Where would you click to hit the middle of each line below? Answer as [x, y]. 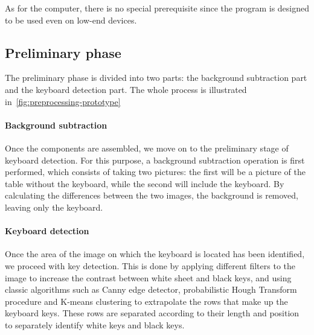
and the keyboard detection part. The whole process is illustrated [126, 89]
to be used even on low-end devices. [71, 20]
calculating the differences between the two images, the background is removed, [152, 195]
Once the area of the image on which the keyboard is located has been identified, [155, 254]
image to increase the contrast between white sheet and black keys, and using [148, 277]
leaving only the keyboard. [54, 207]
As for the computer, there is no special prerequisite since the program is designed [157, 8]
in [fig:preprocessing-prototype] [63, 101]
